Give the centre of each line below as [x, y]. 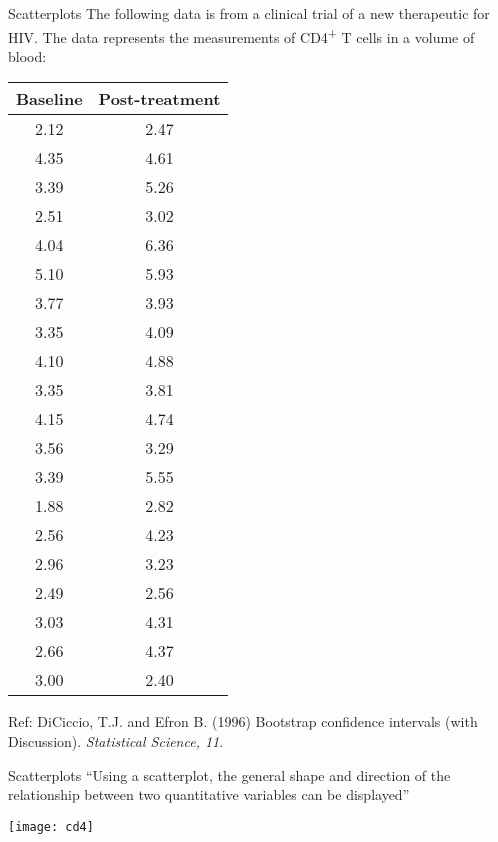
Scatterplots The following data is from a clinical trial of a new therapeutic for [249, 13]
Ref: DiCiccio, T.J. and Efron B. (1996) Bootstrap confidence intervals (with [243, 721]
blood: [27, 55]
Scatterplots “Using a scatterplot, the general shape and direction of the [229, 774]
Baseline [49, 99]
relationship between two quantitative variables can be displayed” [209, 794]
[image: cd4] [51, 826]
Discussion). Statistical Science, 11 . [116, 741]
